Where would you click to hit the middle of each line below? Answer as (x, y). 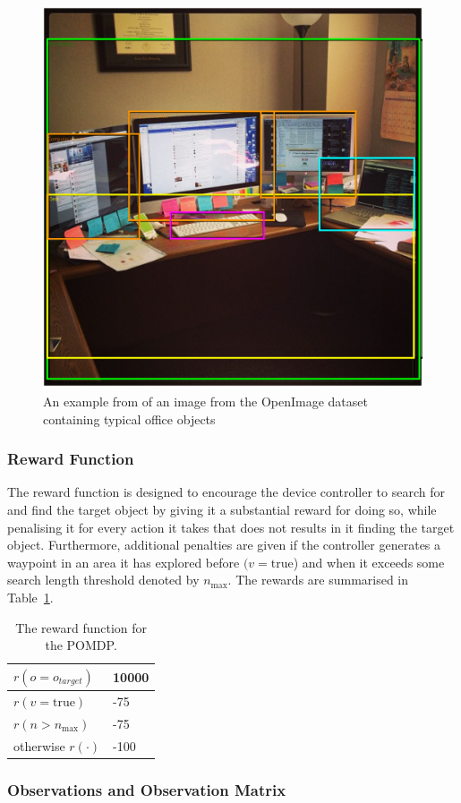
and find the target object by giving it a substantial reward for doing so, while (222, 510)
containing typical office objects (129, 419)
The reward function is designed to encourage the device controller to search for (226, 492)
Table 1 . (30, 598)
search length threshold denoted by (103, 580)
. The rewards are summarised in (318, 580)
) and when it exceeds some (369, 562)
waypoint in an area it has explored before (124, 562)
